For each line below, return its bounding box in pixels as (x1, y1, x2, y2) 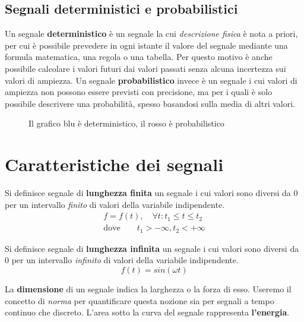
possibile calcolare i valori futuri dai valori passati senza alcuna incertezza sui (5, 62, 286, 74)
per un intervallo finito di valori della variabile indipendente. (5, 198, 225, 210)
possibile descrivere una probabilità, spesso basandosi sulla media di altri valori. (5, 97, 295, 109)
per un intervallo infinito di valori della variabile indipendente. (11, 254, 239, 266)
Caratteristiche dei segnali (5, 152, 224, 176)
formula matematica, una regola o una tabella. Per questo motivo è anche (5, 50, 273, 63)
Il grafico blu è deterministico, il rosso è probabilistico (28, 117, 224, 130)
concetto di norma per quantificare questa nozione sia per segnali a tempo (5, 294, 274, 307)
